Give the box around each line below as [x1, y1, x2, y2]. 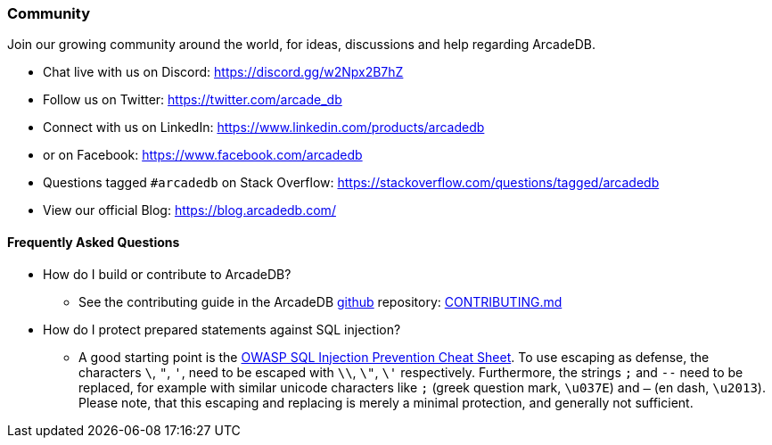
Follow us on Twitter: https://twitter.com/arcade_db [43, 92, 342, 108]
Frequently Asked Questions [7, 234, 180, 250]
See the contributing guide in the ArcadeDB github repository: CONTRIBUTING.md [78, 293, 563, 309]
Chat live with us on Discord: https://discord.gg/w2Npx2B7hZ [43, 64, 404, 80]
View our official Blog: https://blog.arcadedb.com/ [43, 202, 336, 218]
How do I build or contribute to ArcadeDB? [43, 266, 292, 282]
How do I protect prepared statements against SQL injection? [43, 321, 401, 337]
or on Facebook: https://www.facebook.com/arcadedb [43, 147, 363, 163]
